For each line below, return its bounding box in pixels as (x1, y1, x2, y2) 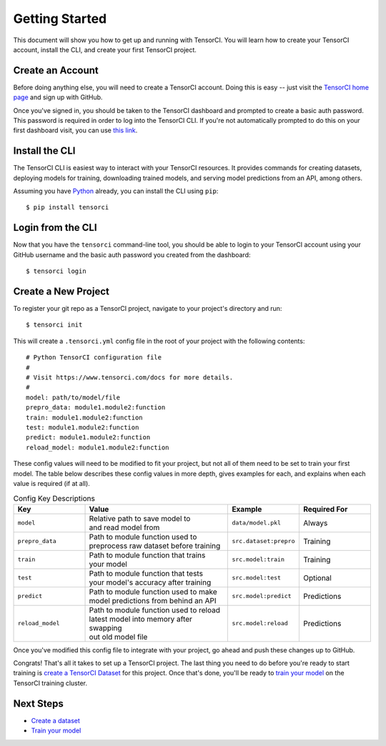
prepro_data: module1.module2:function (26, 404, 166, 412)
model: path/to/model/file (26, 393, 121, 402)
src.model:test (232, 574, 282, 582)
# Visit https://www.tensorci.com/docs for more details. (26, 374, 234, 382)
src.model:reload (232, 620, 289, 627)
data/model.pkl (232, 519, 282, 527)
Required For (302, 504, 348, 514)
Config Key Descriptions (13, 493, 96, 503)
